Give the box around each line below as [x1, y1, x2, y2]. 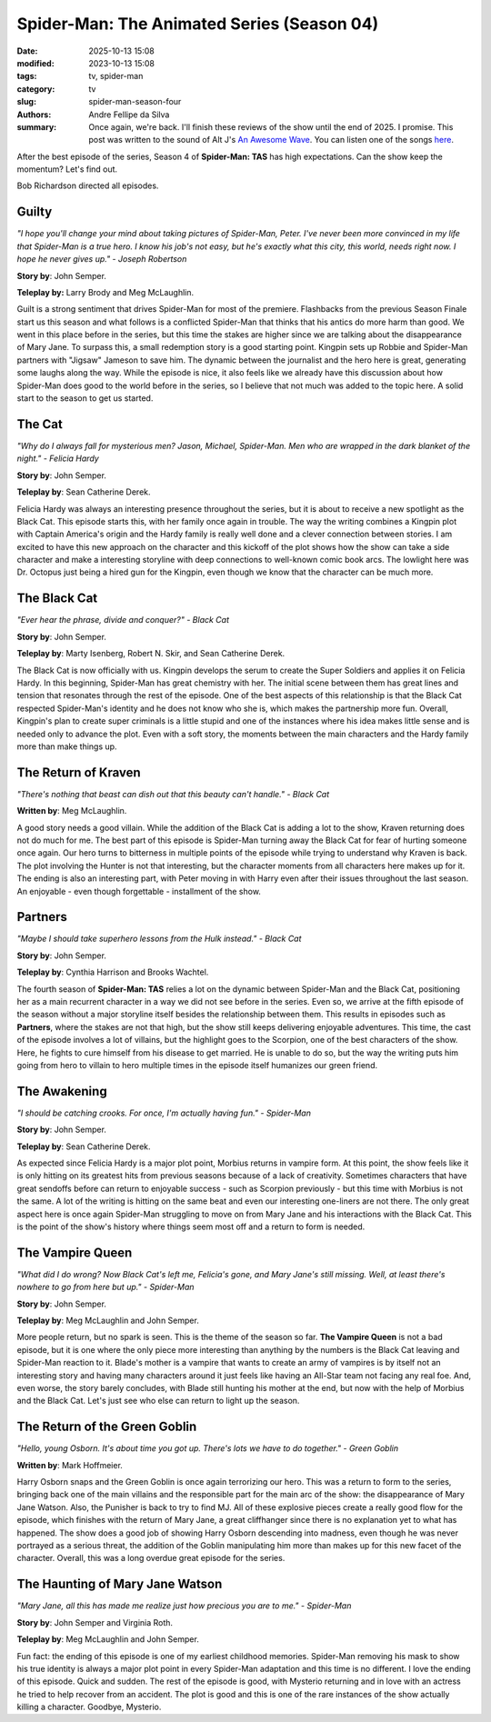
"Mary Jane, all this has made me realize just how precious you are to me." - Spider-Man [16, 1600, 352, 1611]
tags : [16, 71, 37, 82]
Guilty [16, 205, 53, 220]
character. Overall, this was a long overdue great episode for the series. [16, 1553, 286, 1564]
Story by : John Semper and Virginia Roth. [16, 1617, 173, 1627]
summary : [16, 121, 57, 132]
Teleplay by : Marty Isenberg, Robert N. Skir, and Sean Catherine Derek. [16, 648, 286, 659]
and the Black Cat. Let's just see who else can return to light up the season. [16, 1396, 300, 1407]
